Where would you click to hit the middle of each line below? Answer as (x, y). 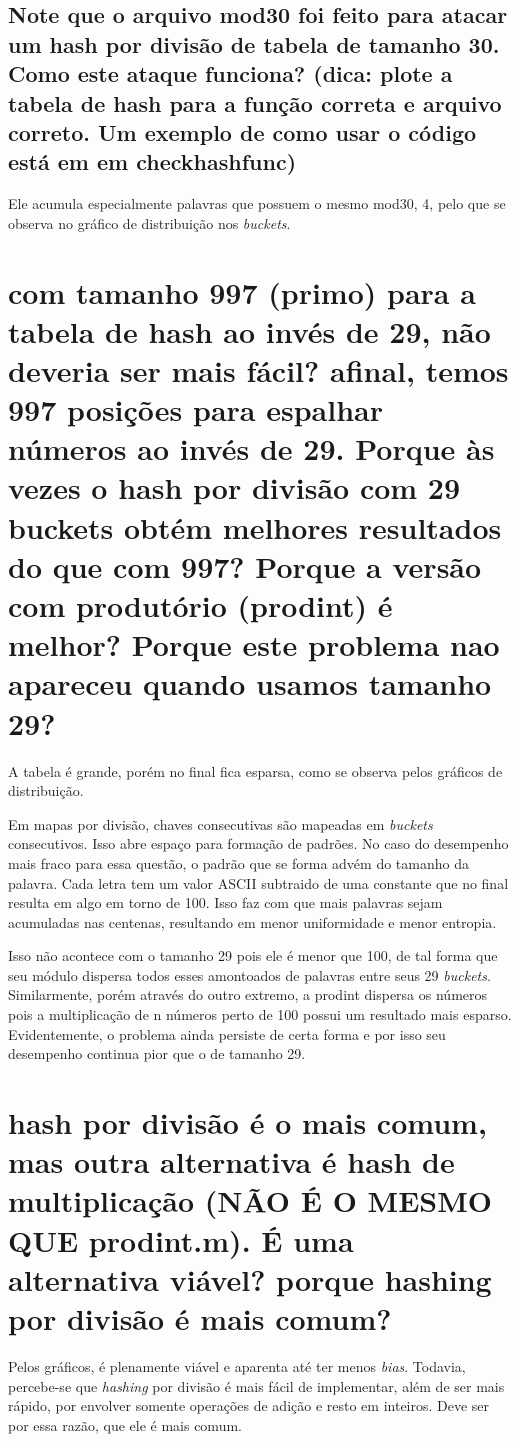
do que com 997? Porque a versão (245, 565)
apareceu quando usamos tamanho (250, 683)
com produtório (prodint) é (200, 605)
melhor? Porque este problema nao (254, 644)
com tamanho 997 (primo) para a (242, 291)
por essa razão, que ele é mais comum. (125, 1424)
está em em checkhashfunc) (152, 161)
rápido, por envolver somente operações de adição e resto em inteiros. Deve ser (249, 1405)
